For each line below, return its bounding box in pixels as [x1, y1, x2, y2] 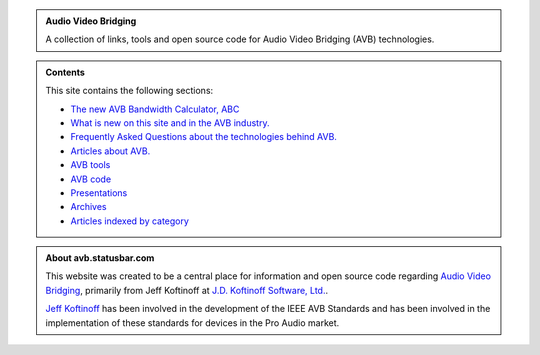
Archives [70, 201, 107, 213]
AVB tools [70, 159, 111, 171]
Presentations [70, 186, 128, 199]
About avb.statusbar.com [45, 252, 155, 264]
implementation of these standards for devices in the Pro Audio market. [45, 316, 340, 329]
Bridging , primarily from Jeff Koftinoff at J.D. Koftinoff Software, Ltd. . [45, 284, 329, 296]
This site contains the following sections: [45, 85, 214, 97]
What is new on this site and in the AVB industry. [70, 116, 270, 129]
